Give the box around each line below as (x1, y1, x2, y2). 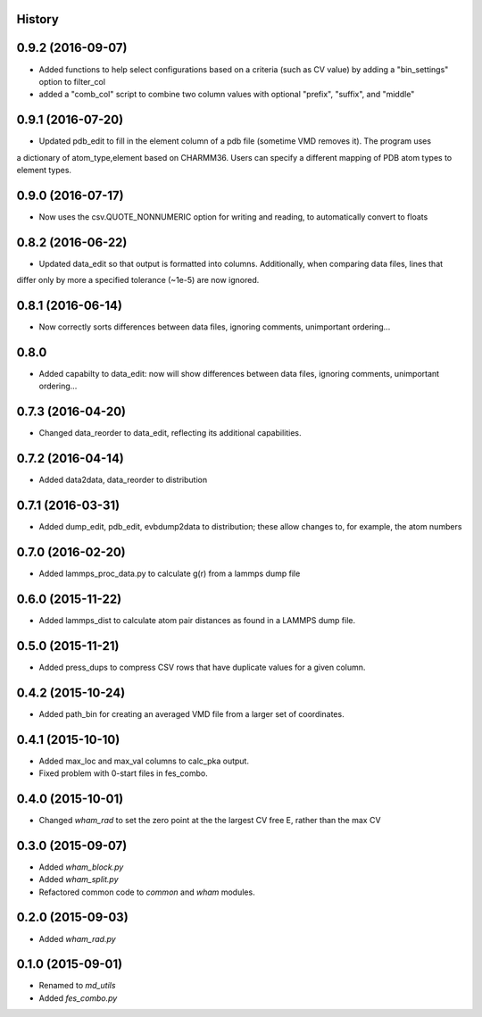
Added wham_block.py (38, 862, 124, 872)
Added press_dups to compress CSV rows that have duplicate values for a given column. (38, 662, 366, 672)
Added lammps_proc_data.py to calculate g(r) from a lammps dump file (38, 568, 301, 579)
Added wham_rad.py (38, 933, 116, 944)
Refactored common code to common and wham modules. (38, 887, 255, 897)
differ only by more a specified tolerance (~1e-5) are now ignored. (16, 275, 260, 286)
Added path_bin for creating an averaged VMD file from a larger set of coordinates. (38, 708, 345, 719)
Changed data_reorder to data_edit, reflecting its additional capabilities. (38, 428, 302, 438)
